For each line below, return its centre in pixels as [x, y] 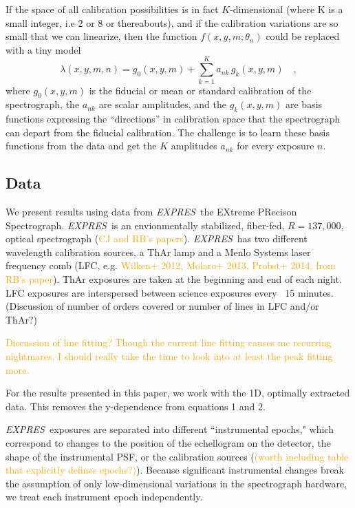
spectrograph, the [43, 104]
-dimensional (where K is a [287, 9]
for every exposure [276, 146]
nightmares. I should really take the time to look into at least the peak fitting [169, 356]
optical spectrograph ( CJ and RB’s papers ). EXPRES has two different [157, 239]
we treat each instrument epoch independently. [104, 497]
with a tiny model [43, 49]
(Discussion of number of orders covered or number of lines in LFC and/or [162, 306]
